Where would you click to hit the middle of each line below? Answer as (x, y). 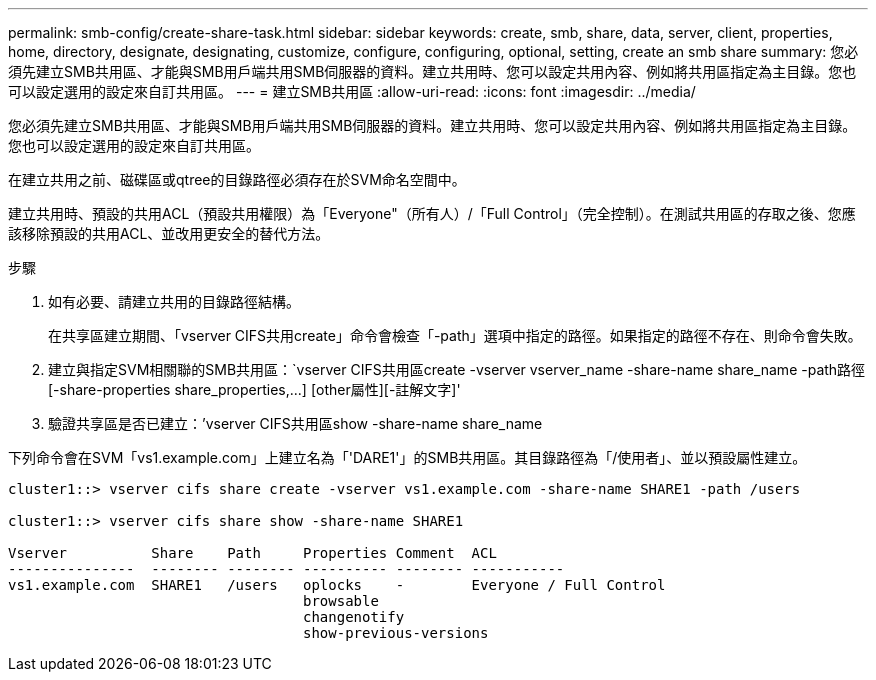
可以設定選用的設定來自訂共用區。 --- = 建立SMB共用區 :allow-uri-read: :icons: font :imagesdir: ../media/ (352, 91)
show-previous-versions (396, 633)
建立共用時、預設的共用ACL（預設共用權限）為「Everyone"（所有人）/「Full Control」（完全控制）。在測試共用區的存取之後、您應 (432, 213)
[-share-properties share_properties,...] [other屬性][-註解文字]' (254, 389)
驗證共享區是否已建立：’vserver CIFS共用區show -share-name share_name (295, 423)
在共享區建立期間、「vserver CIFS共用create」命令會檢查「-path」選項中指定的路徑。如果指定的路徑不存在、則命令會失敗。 (455, 335)
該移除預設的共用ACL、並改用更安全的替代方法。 (169, 233)
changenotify (354, 617)
